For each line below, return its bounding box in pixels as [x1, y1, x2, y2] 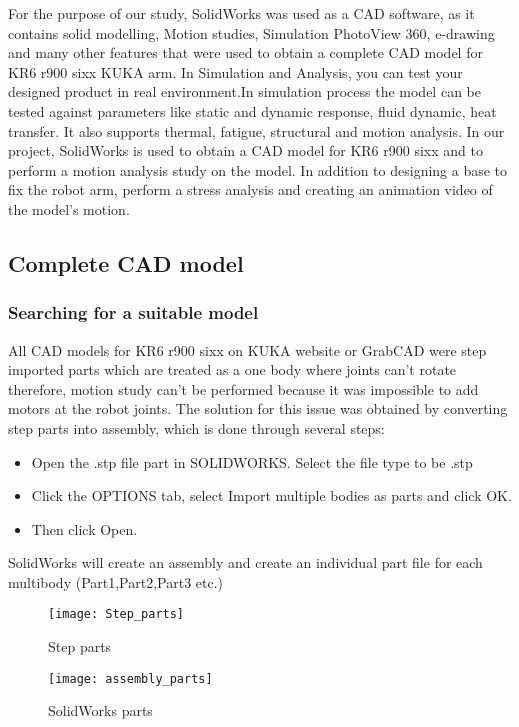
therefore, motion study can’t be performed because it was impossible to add [8, 378, 479, 399]
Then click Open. [31, 518, 138, 539]
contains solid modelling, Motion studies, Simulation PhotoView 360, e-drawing [8, 22, 495, 43]
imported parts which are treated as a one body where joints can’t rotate [8, 359, 457, 380]
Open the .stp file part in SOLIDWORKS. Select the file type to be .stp [31, 451, 473, 472]
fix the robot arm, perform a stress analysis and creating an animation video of [8, 179, 493, 200]
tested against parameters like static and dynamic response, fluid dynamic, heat [8, 100, 497, 121]
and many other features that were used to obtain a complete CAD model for [8, 42, 483, 63]
